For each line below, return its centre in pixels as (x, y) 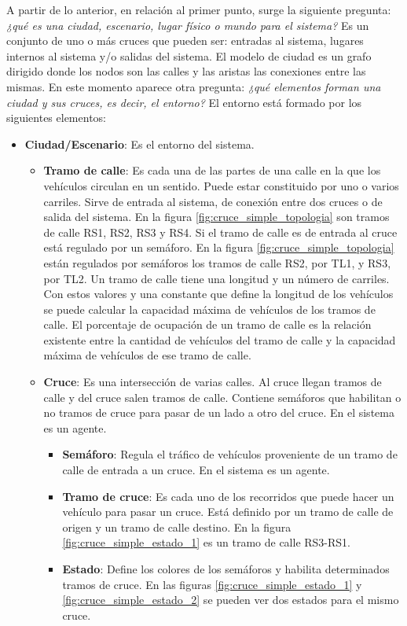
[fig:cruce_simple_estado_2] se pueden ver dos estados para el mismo (231, 600)
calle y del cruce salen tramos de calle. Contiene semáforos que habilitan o (222, 397)
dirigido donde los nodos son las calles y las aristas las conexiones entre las (186, 71)
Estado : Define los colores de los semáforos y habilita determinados (226, 569)
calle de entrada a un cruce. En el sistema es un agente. (196, 470)
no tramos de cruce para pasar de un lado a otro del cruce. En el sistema (219, 412)
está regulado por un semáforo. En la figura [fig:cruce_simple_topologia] (219, 247)
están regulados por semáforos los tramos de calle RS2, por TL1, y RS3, (217, 262)
